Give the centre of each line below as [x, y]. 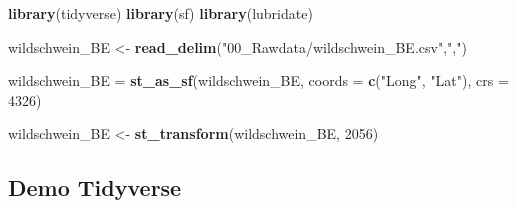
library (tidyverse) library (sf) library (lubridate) [160, 13]
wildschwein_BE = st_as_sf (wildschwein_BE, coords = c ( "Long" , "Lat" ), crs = [258, 80]
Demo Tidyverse [95, 187]
